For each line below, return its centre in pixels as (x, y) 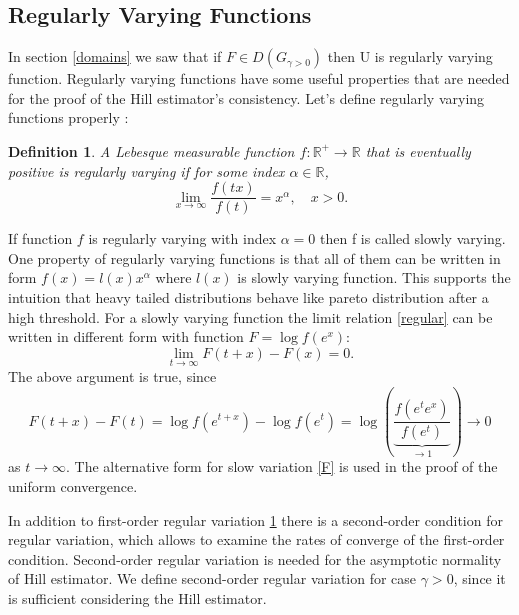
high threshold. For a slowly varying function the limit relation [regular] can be (250, 316)
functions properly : (68, 117)
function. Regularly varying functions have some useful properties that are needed (259, 78)
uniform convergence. (73, 486)
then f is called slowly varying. (413, 238)
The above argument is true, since (112, 376)
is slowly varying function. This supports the (374, 277)
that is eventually (418, 150)
